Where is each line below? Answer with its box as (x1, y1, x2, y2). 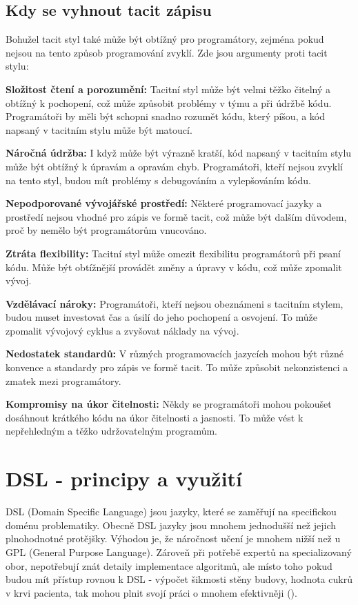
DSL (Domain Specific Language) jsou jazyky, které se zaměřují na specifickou (6, 504, 337, 519)
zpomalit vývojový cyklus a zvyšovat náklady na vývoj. (6, 323, 239, 337)
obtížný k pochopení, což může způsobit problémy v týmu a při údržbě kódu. (6, 95, 332, 110)
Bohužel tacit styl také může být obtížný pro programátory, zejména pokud (6, 32, 324, 46)
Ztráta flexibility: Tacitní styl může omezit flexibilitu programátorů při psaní (6, 246, 341, 260)
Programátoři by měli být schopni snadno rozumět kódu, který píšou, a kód (6, 109, 326, 123)
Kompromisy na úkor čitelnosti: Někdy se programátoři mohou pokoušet (6, 397, 332, 411)
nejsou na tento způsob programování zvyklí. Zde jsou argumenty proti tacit (6, 45, 328, 59)
